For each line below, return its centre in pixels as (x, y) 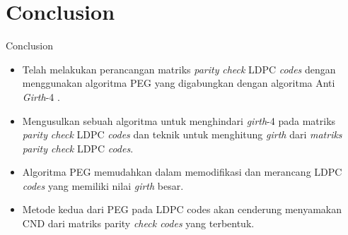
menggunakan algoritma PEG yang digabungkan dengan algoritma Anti (179, 83)
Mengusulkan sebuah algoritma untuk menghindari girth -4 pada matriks (179, 120)
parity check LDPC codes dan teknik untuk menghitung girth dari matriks (182, 134)
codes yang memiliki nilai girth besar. (103, 185)
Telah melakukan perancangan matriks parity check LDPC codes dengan (179, 69)
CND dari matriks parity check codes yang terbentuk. (138, 223)
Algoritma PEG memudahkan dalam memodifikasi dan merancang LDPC (182, 172)
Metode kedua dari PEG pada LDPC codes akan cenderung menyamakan (182, 209)
